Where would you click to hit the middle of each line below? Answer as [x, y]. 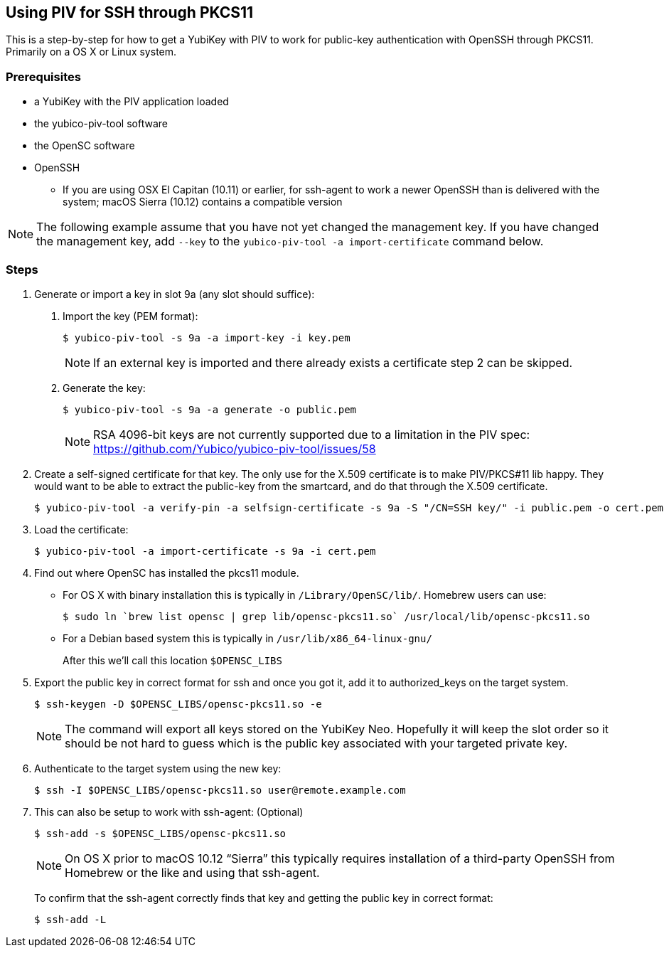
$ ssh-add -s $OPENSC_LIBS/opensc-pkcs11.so [160, 833]
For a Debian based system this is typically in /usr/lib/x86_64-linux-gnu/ [247, 638]
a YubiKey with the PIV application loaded [132, 102]
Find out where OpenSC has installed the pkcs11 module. [167, 573]
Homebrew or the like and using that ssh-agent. [192, 872]
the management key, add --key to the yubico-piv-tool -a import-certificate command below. [290, 241]
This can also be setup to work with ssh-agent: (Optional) [169, 811]
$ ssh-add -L [70, 919]
